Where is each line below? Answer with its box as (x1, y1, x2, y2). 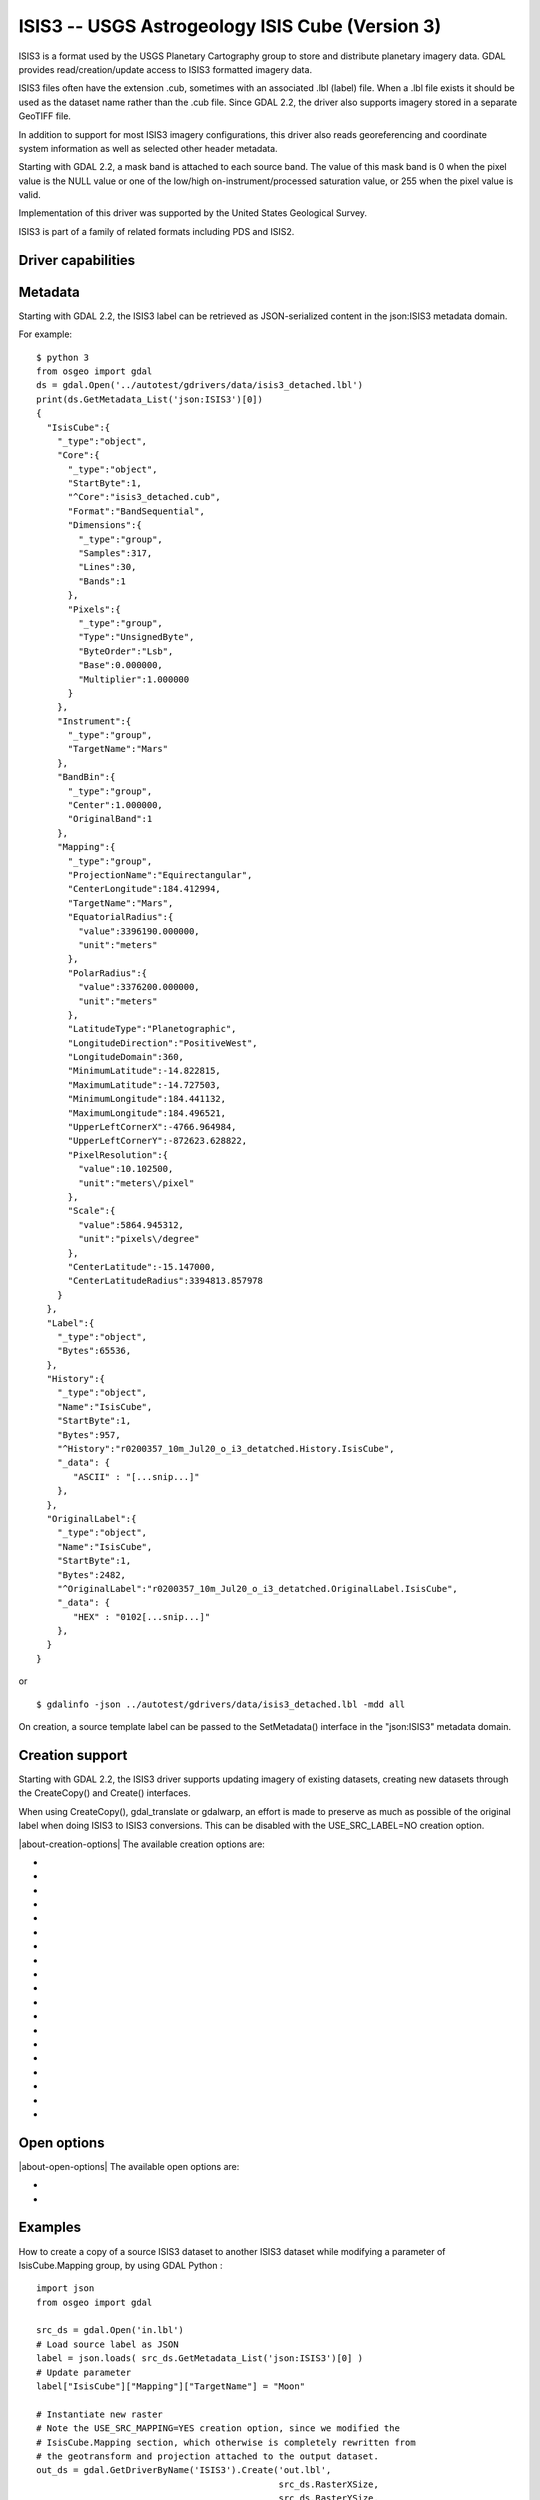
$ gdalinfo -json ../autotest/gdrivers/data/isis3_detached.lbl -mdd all (36, 1698, 406, 1710)
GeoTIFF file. (18, 110, 72, 122)
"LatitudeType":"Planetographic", (67, 1023, 237, 1035)
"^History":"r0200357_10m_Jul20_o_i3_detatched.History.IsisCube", (56, 1443, 395, 1455)
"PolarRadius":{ (67, 967, 148, 979)
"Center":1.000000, (67, 800, 164, 811)
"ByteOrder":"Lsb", (78, 645, 174, 657)
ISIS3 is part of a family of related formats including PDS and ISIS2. (18, 225, 295, 237)
